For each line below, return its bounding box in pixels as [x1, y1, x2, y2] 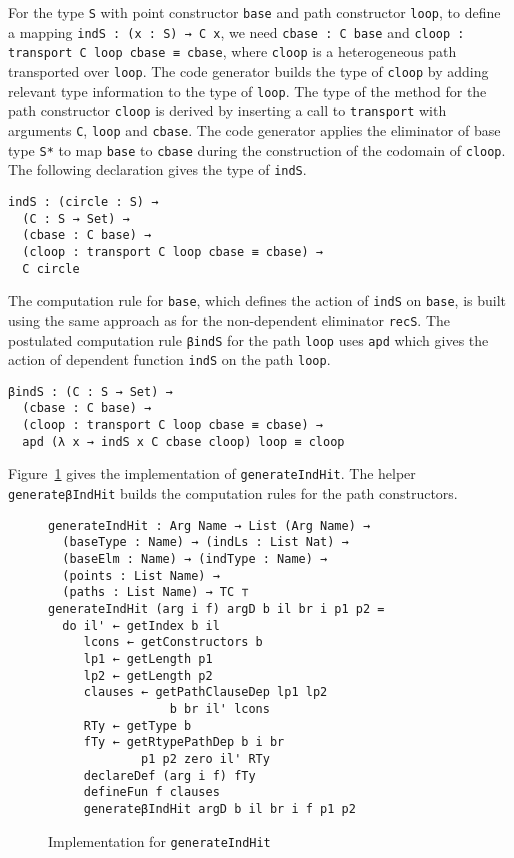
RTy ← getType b [83, 718, 192, 733]
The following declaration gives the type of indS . [8, 159, 307, 180]
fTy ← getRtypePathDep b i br [83, 735, 285, 750]
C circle [22, 261, 80, 276]
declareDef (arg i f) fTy [83, 768, 256, 783]
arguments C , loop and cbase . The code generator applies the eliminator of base [8, 119, 501, 140]
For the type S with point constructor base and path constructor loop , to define [8, 2, 501, 22]
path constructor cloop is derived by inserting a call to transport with [8, 100, 447, 121]
